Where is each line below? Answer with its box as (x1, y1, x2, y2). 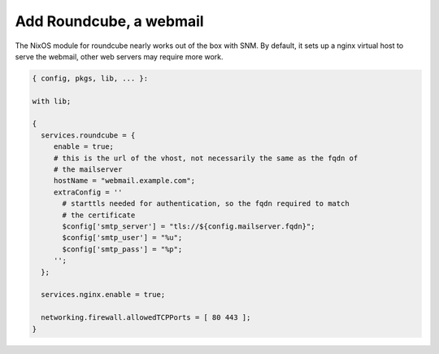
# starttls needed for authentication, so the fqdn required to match (62, 199, 350, 208)
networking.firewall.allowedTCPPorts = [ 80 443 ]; (41, 313, 251, 322)
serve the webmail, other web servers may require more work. (15, 51, 224, 61)
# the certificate (62, 210, 136, 220)
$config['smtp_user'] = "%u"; (62, 233, 183, 243)
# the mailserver (53, 165, 123, 174)
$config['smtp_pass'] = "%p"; (62, 244, 183, 254)
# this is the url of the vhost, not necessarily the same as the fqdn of (53, 153, 359, 163)
